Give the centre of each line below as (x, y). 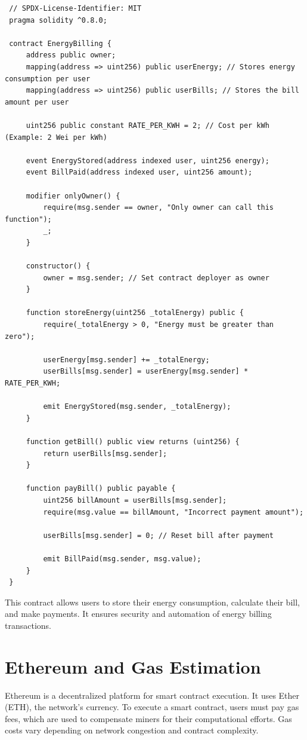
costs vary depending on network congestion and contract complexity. (132, 730)
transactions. (28, 625)
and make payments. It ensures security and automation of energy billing (138, 614)
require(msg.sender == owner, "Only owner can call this (159, 208)
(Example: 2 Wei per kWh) (56, 137)
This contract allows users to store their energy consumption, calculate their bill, (152, 602)
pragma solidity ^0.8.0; (58, 20)
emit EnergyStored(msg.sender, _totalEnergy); (137, 407)
